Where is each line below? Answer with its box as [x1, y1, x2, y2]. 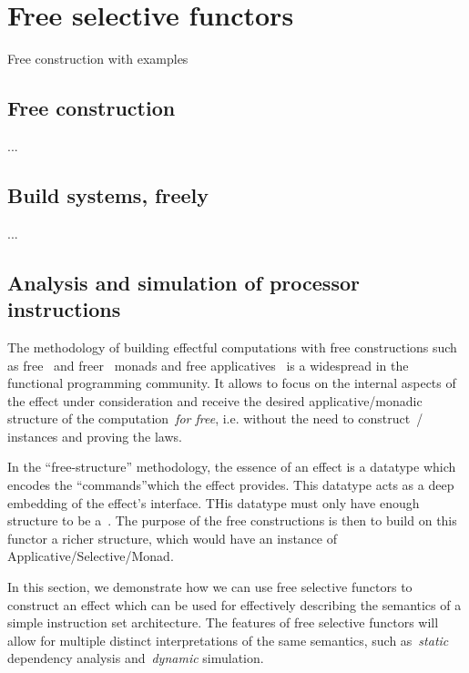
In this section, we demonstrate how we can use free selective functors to [7, 577, 413, 597]
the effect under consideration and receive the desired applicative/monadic [7, 391, 423, 410]
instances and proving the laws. [7, 426, 182, 445]
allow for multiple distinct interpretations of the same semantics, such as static [7, 630, 449, 649]
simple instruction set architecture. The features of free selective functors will [7, 613, 439, 632]
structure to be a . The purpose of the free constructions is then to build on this [7, 511, 457, 530]
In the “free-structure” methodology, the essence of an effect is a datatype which [7, 457, 456, 476]
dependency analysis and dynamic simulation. [7, 648, 264, 668]
